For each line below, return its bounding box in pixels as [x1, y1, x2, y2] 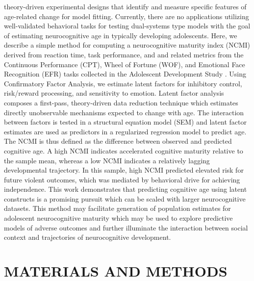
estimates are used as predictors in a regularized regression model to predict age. [4, 126, 247, 136]
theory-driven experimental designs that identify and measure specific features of [4, 1, 247, 11]
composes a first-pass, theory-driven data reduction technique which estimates [4, 97, 238, 107]
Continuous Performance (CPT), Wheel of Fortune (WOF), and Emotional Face [4, 59, 245, 69]
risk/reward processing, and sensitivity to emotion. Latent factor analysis [4, 88, 224, 98]
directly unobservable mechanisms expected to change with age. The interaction [4, 107, 244, 117]
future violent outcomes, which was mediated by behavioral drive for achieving [4, 174, 240, 184]
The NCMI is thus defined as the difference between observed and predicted [4, 136, 232, 146]
